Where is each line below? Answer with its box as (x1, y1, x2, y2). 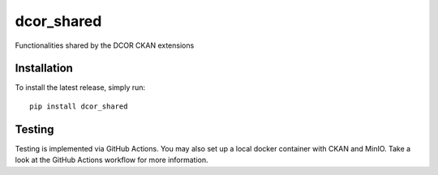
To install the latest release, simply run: (15, 83, 146, 92)
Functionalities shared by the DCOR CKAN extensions (15, 41, 195, 50)
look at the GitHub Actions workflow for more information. (15, 155, 208, 165)
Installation (15, 62, 73, 75)
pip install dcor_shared (29, 101, 128, 111)
